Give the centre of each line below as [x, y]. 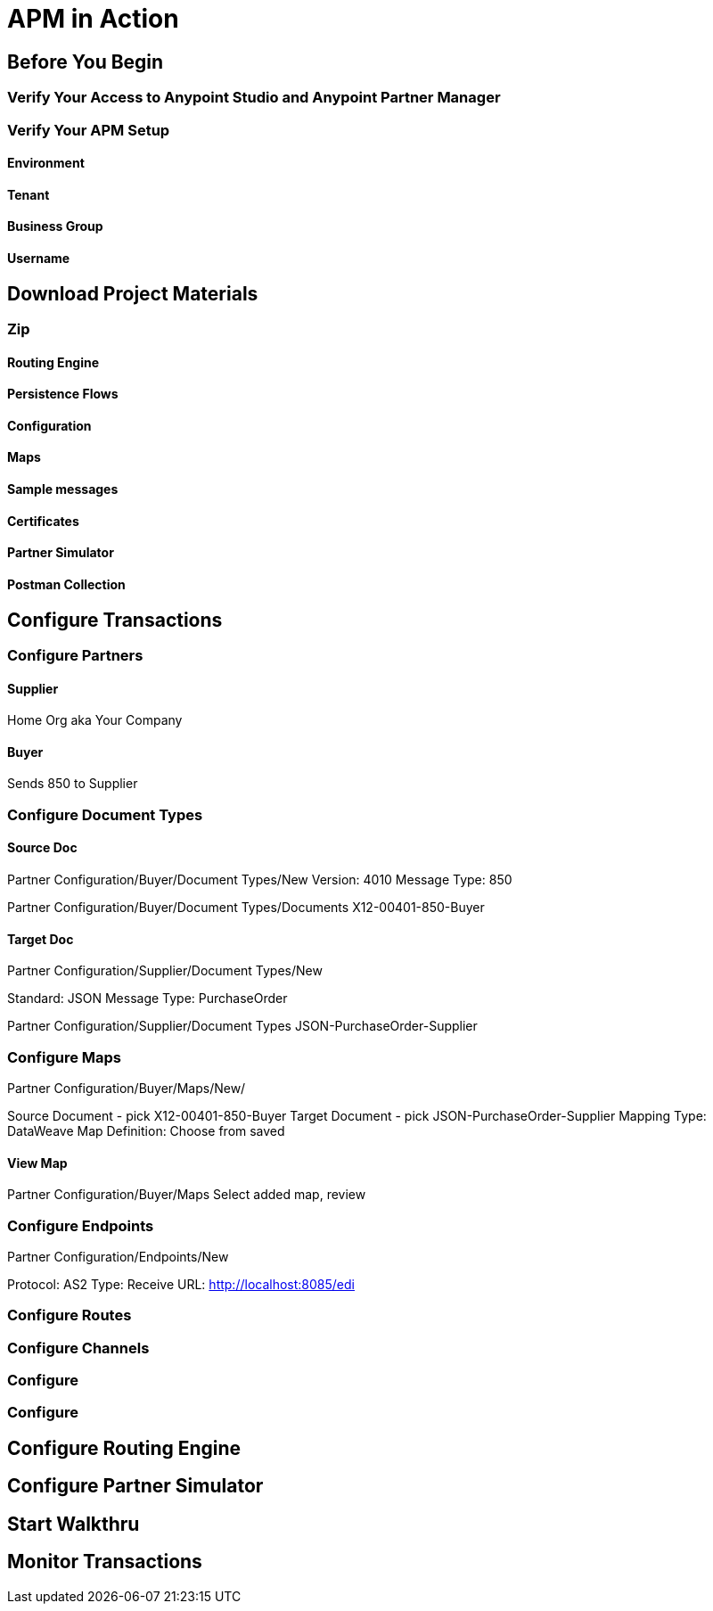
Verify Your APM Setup [89, 130]
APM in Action [93, 19]
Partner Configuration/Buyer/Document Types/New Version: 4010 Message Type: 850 [260, 879]
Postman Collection [66, 584]
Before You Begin [86, 62]
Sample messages [63, 489]
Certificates [43, 521]
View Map [37, 1163]
